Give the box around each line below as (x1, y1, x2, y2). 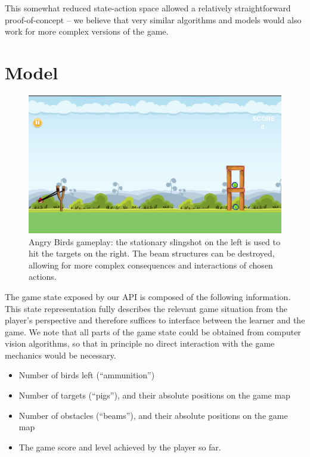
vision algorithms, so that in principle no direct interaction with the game (5, 337, 275, 350)
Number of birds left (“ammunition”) (18, 369, 155, 381)
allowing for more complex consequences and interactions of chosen (29, 258, 273, 271)
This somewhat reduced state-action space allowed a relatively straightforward (5, 2, 291, 14)
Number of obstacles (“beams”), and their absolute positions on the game (18, 409, 288, 421)
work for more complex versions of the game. (5, 25, 169, 38)
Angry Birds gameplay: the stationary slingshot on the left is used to (29, 235, 280, 248)
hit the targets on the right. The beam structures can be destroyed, (29, 247, 275, 260)
